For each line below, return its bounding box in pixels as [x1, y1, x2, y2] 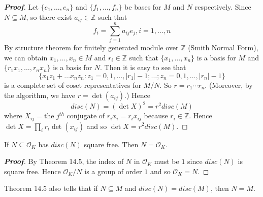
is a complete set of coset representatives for [4, 79, 141, 90]
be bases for [124, 2, 161, 12]
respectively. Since [194, 2, 251, 12]
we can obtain [4, 52, 48, 62]
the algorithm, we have [4, 89, 76, 100]
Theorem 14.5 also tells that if [4, 183, 98, 193]
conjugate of [67, 113, 105, 120]
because [144, 110, 168, 121]
